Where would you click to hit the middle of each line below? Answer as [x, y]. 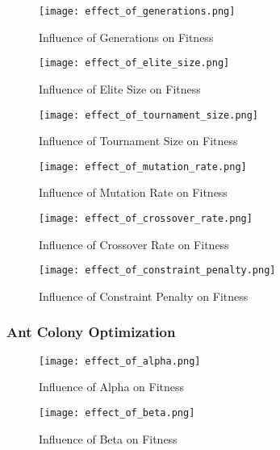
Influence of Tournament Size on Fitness [138, 141]
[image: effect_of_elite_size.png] [134, 63]
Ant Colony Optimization [91, 332]
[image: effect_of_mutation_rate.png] [143, 167]
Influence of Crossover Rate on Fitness [134, 244]
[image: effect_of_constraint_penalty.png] [157, 271]
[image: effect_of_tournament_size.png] [149, 115]
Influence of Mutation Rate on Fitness [133, 192]
